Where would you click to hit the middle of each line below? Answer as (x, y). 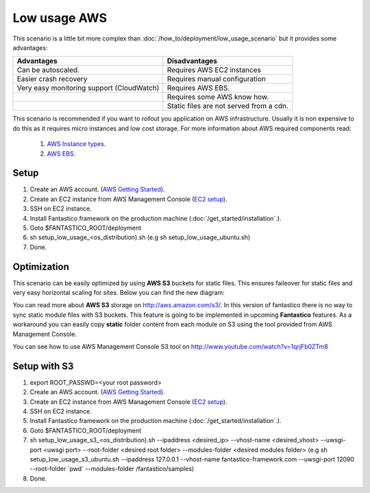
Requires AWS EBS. (198, 88)
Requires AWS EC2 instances (214, 70)
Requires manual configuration (217, 79)
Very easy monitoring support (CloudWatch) (88, 88)
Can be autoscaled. (48, 70)
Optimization (41, 266)
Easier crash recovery (52, 79)
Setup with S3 (43, 366)
